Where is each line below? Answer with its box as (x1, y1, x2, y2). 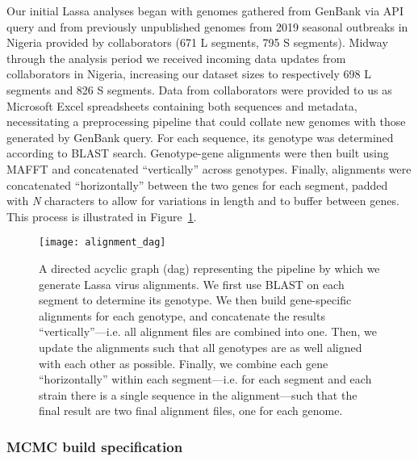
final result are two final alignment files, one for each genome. (39, 402, 343, 419)
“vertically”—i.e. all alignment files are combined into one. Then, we (39, 323, 377, 340)
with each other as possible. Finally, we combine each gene (39, 354, 328, 371)
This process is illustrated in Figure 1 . (6, 207, 197, 224)
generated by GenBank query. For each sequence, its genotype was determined (6, 128, 394, 145)
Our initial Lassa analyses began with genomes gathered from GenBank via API (6, 2, 403, 19)
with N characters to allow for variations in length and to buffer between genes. (6, 192, 399, 209)
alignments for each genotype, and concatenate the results (39, 307, 325, 324)
